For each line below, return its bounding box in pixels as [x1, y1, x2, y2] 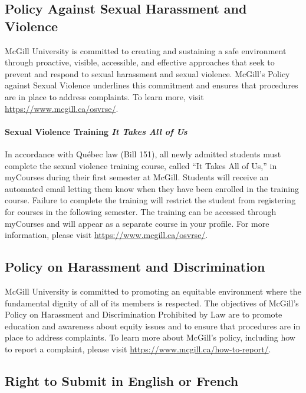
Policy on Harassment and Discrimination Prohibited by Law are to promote [5, 308, 282, 321]
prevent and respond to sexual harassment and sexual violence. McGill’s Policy [5, 67, 290, 80]
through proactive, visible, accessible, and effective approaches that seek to [5, 56, 275, 68]
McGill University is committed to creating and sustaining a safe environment [5, 44, 287, 57]
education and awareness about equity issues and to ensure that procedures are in [5, 319, 301, 332]
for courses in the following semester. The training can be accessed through [5, 205, 277, 217]
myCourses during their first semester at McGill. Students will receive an [5, 171, 269, 183]
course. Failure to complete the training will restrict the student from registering [5, 194, 296, 206]
